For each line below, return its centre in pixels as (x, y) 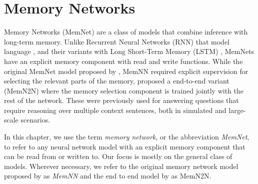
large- (237, 110)
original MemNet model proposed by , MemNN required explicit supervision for (126, 71)
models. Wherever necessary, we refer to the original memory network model (121, 166)
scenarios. (35, 120)
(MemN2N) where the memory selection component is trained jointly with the (124, 90)
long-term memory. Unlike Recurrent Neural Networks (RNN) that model (117, 41)
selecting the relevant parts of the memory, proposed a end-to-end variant (117, 81)
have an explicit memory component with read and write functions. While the (123, 61)
